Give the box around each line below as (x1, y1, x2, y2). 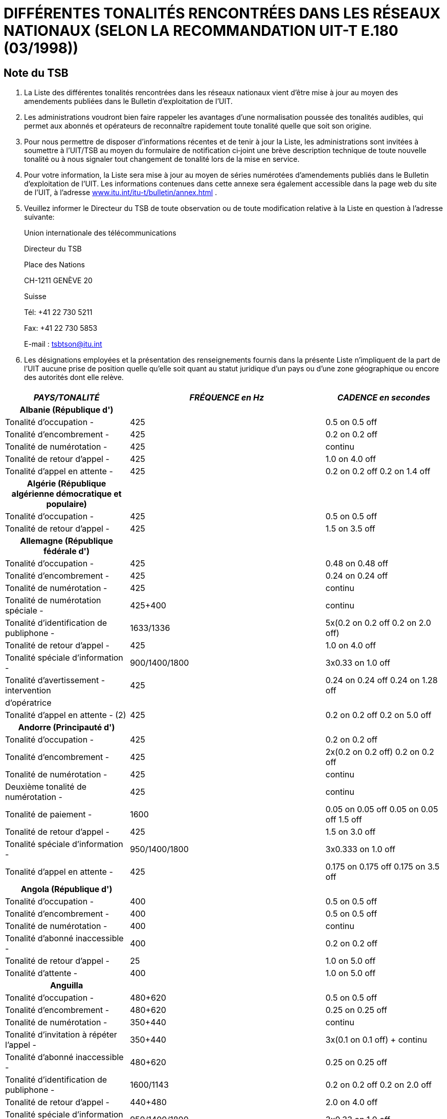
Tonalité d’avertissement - (5, 674, 105, 685)
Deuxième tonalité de (5, 781, 87, 792)
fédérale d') (43, 545, 90, 556)
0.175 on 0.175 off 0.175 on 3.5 (325, 861, 440, 872)
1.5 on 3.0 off (325, 826, 376, 837)
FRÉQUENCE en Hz (189, 392, 264, 403)
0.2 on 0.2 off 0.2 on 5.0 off (325, 709, 432, 720)
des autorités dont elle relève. (24, 373, 124, 382)
